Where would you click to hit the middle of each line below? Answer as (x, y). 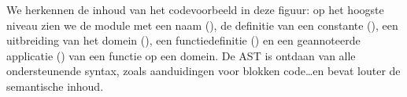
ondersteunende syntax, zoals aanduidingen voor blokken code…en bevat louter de (203, 71)
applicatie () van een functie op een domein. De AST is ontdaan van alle (181, 55)
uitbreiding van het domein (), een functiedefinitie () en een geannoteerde (183, 40)
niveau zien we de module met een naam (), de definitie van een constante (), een (202, 25)
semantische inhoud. (55, 86)
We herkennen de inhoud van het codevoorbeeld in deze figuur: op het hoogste (195, 9)
